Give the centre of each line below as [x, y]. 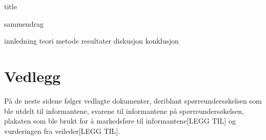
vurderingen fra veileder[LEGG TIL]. [62, 131]
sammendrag [24, 23]
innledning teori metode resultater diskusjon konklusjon [91, 41]
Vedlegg [33, 76]
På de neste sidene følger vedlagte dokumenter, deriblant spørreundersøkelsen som [133, 100]
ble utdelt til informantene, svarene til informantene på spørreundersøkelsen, [124, 111]
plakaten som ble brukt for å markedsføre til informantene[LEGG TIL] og [120, 121]
